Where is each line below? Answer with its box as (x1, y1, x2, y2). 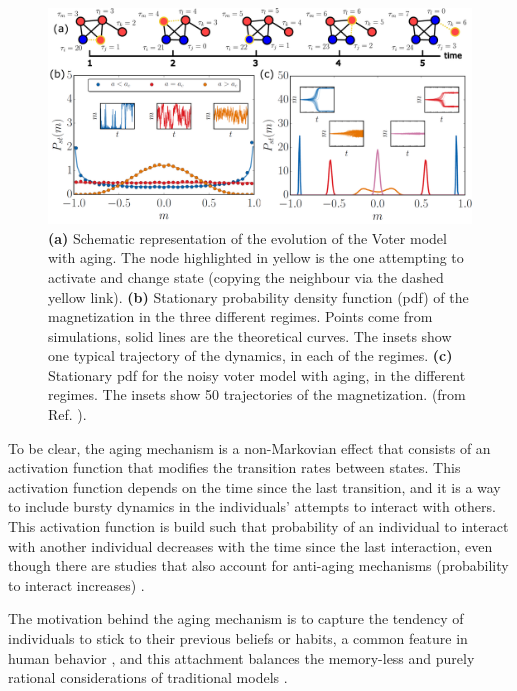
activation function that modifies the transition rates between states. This (8, 457, 461, 478)
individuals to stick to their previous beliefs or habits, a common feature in (8, 628, 468, 649)
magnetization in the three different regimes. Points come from (48, 306, 433, 327)
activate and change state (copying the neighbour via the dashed (48, 266, 444, 287)
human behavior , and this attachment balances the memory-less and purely (8, 647, 475, 668)
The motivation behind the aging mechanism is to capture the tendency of (8, 608, 464, 629)
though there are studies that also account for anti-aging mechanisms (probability (8, 555, 509, 576)
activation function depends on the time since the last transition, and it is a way (8, 476, 501, 497)
